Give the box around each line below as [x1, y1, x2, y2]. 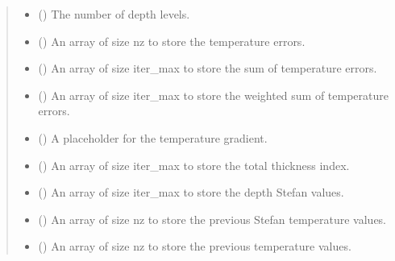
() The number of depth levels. [38, 6, 190, 22]
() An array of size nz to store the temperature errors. [38, 32, 306, 49]
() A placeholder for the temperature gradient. [38, 129, 268, 146]
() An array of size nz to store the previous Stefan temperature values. [38, 210, 387, 227]
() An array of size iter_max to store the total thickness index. [38, 156, 350, 173]
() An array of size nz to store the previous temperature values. [38, 238, 351, 255]
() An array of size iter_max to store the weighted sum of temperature [38, 86, 389, 103]
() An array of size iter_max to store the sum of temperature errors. [38, 60, 377, 77]
